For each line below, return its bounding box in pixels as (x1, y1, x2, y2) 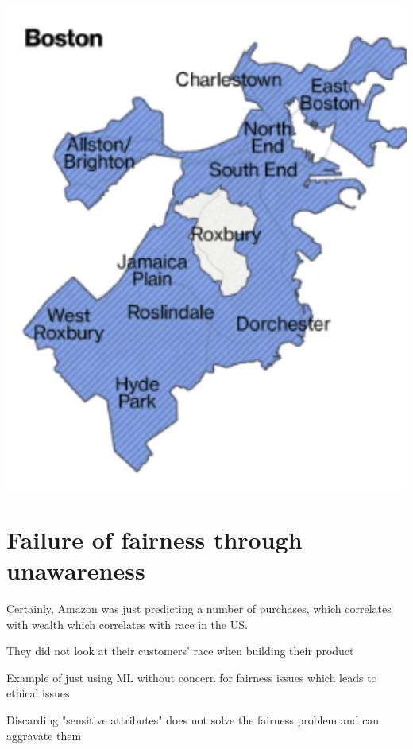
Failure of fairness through (6, 522, 303, 555)
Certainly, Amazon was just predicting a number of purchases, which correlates (6, 600, 392, 617)
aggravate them (6, 727, 82, 743)
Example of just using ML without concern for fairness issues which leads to (6, 669, 377, 685)
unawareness (6, 554, 145, 587)
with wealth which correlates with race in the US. (6, 615, 248, 632)
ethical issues (6, 685, 70, 701)
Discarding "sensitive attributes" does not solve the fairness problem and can (6, 712, 380, 728)
